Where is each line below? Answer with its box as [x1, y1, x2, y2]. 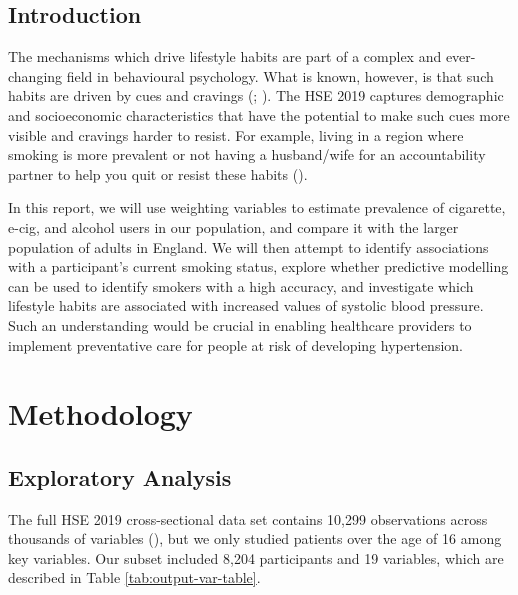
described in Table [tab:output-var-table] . [8, 567, 261, 588]
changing [8, 65, 63, 86]
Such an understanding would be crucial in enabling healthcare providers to [8, 314, 472, 335]
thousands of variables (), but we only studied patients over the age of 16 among [8, 528, 502, 549]
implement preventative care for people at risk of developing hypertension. [8, 334, 463, 355]
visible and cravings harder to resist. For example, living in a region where [8, 124, 464, 145]
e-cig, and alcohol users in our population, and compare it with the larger [8, 216, 459, 237]
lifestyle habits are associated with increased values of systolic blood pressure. [8, 295, 484, 316]
